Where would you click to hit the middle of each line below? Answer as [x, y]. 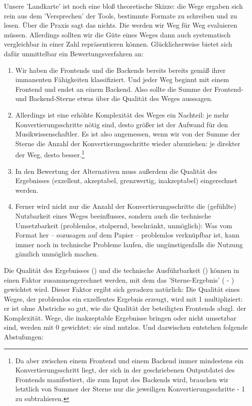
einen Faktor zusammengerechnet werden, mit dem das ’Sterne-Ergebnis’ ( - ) [119, 279]
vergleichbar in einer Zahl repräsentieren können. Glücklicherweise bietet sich [118, 44]
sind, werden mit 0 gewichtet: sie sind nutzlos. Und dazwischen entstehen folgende [126, 327]
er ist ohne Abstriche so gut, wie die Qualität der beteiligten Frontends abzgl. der [125, 308]
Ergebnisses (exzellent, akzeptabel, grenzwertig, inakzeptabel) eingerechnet [126, 180]
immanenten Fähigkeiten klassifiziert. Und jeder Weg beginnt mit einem [122, 79]
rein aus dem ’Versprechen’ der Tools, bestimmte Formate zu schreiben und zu [121, 15]
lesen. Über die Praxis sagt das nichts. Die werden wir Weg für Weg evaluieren [121, 25]
